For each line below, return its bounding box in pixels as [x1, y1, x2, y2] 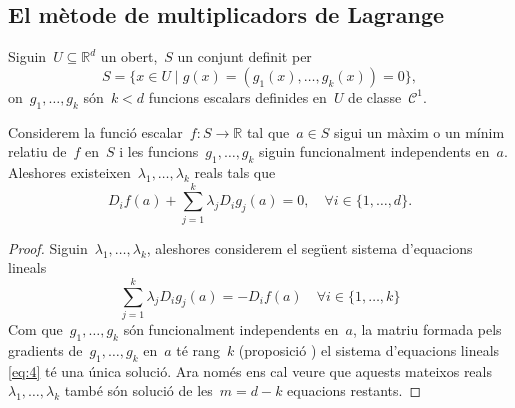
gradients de [8, 339, 83, 360]
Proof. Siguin [8, 237, 88, 258]
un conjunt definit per [177, 46, 312, 67]
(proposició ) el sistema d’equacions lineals [238, 339, 500, 360]
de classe [348, 86, 402, 107]
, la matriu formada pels [352, 319, 502, 340]
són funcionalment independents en [123, 319, 339, 340]
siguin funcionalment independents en [259, 141, 490, 162]
